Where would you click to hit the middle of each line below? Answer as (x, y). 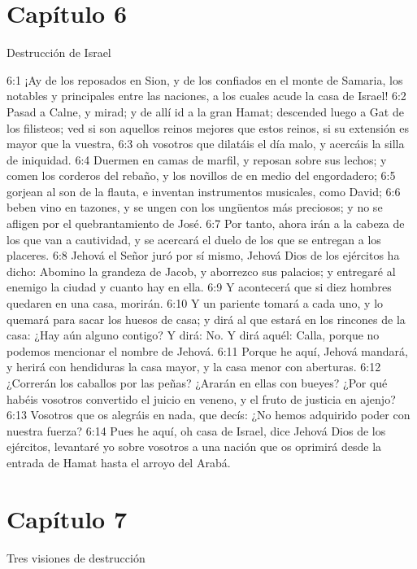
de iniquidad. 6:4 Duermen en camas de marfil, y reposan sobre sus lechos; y (197, 159)
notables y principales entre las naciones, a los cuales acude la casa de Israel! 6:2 (206, 96)
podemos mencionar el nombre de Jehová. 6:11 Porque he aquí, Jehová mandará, (207, 350)
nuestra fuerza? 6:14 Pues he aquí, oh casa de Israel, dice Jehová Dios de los (196, 430)
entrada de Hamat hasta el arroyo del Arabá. (119, 462)
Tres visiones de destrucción (76, 557)
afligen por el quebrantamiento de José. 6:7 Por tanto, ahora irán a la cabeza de (206, 223)
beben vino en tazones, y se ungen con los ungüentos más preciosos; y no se (195, 207)
